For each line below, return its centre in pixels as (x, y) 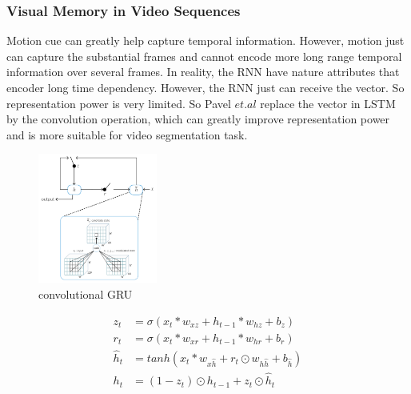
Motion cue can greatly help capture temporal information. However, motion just (205, 40)
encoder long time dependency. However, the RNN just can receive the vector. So (205, 87)
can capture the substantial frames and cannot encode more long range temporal (204, 56)
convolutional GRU (86, 294)
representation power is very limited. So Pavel (119, 103)
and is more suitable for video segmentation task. (127, 134)
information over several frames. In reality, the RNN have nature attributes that (203, 72)
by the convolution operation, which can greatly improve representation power (198, 119)
